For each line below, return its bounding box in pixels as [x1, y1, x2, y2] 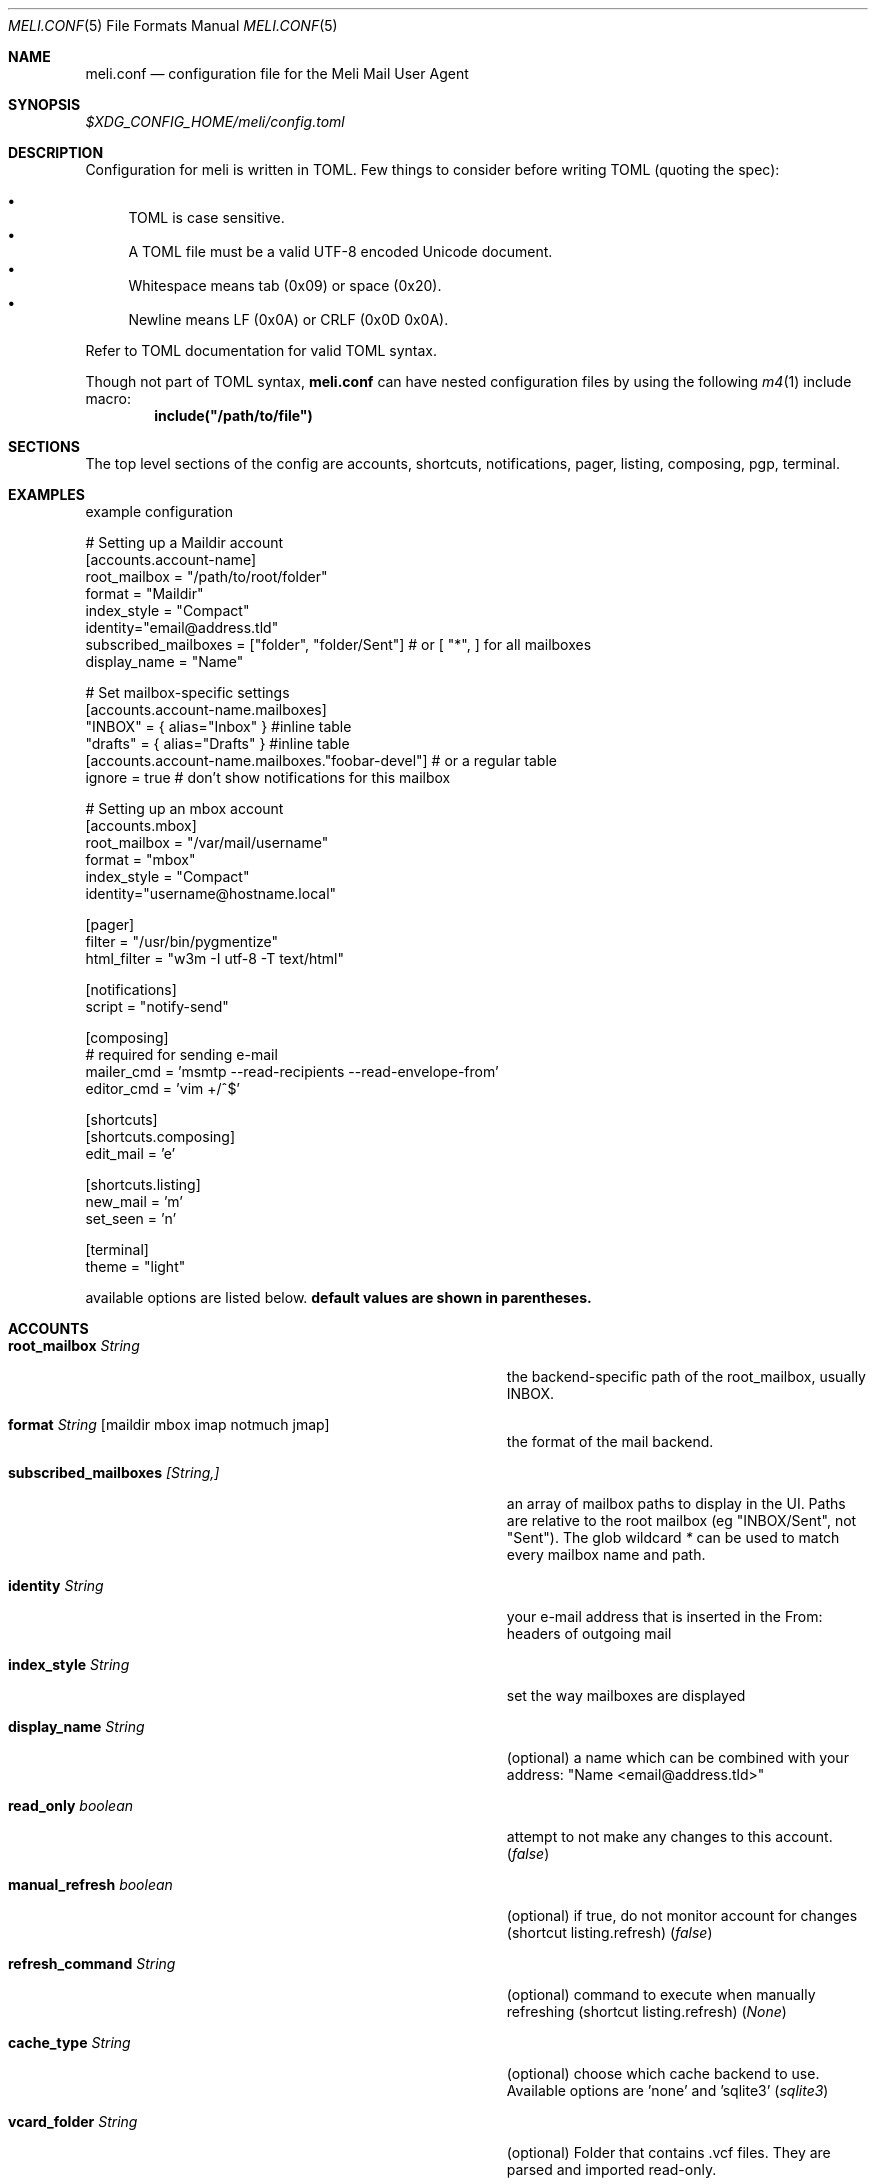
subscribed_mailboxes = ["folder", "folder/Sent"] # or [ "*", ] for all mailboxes [85, 636, 592, 653]
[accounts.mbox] [85, 817, 197, 834]
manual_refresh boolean [8, 1876, 173, 1893]
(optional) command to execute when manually [506, 1986, 816, 2003]
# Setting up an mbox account [85, 800, 284, 817]
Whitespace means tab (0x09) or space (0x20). [128, 277, 442, 294]
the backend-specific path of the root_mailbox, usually [506, 1368, 866, 1385]
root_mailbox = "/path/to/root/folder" [85, 568, 328, 585]
